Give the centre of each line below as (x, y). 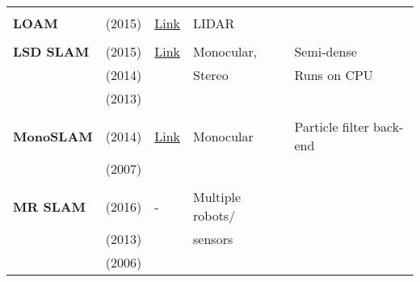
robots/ (214, 215)
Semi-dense (325, 51)
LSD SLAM (51, 51)
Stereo (211, 75)
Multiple (217, 197)
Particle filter (332, 126)
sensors (213, 239)
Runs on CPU (334, 75)
